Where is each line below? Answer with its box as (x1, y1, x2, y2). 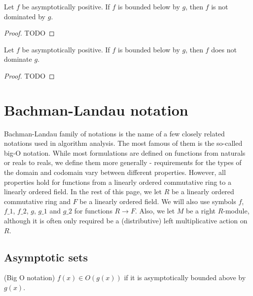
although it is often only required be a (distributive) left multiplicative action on (4, 215, 248, 226)
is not (211, 1, 228, 11)
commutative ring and (4, 196, 71, 206)
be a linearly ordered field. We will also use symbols (79, 196, 236, 206)
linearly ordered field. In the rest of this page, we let (4, 186, 162, 197)
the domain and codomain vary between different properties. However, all (4, 167, 226, 177)
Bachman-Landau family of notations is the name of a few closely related (4, 128, 225, 138)
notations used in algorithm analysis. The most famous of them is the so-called (4, 138, 243, 148)
